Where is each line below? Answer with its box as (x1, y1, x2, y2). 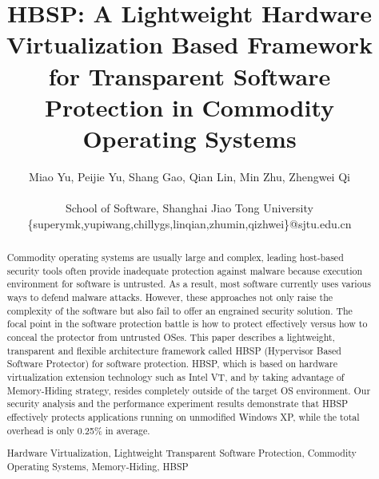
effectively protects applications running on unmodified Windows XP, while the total (6, 410, 360, 423)
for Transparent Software (48, 59, 331, 92)
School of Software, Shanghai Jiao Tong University (66, 200, 313, 216)
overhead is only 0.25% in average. (6, 423, 150, 437)
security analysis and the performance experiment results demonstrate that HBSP (6, 397, 349, 410)
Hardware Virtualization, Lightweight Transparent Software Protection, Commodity (6, 446, 357, 460)
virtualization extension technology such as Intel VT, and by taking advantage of (6, 370, 345, 383)
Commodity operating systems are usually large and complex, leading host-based (6, 251, 344, 264)
